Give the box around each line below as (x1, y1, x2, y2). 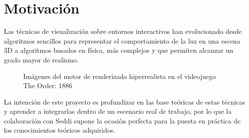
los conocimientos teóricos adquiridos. (4, 125, 116, 135)
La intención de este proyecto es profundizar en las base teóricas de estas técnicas (4, 96, 246, 107)
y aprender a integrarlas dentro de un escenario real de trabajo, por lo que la (4, 106, 232, 116)
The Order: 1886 (23, 80, 73, 91)
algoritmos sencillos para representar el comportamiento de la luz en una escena (4, 35, 240, 46)
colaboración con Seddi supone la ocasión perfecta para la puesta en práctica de (4, 115, 241, 125)
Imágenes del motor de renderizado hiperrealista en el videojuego (23, 71, 216, 81)
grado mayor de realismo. (4, 54, 79, 64)
